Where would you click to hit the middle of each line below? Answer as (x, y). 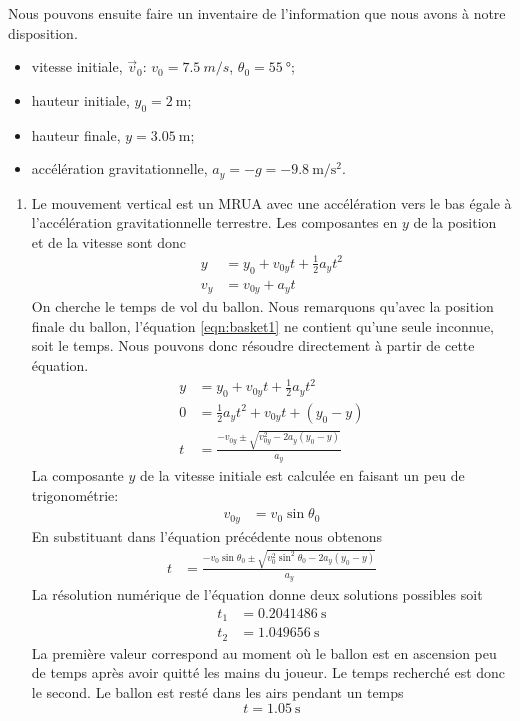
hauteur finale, (76, 134)
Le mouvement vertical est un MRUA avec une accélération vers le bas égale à (271, 202)
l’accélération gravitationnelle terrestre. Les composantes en (214, 222)
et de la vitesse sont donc (108, 241)
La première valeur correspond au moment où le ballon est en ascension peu (264, 652)
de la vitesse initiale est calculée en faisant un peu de (302, 474)
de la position (455, 222)
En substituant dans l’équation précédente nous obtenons (207, 535)
